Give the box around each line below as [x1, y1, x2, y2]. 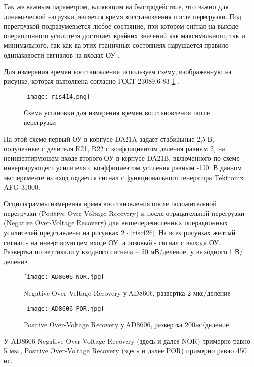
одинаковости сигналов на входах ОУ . [4, 49, 120, 60]
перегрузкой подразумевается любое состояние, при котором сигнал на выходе [4, 21, 238, 31]
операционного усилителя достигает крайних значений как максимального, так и [4, 30, 245, 40]
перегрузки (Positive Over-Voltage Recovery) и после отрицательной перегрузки [4, 208, 245, 218]
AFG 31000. [4, 182, 40, 192]
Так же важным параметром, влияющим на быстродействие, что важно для [4, 1, 229, 11]
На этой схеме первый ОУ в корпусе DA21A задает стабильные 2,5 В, [4, 133, 214, 144]
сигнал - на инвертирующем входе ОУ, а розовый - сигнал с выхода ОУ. [4, 237, 221, 247]
